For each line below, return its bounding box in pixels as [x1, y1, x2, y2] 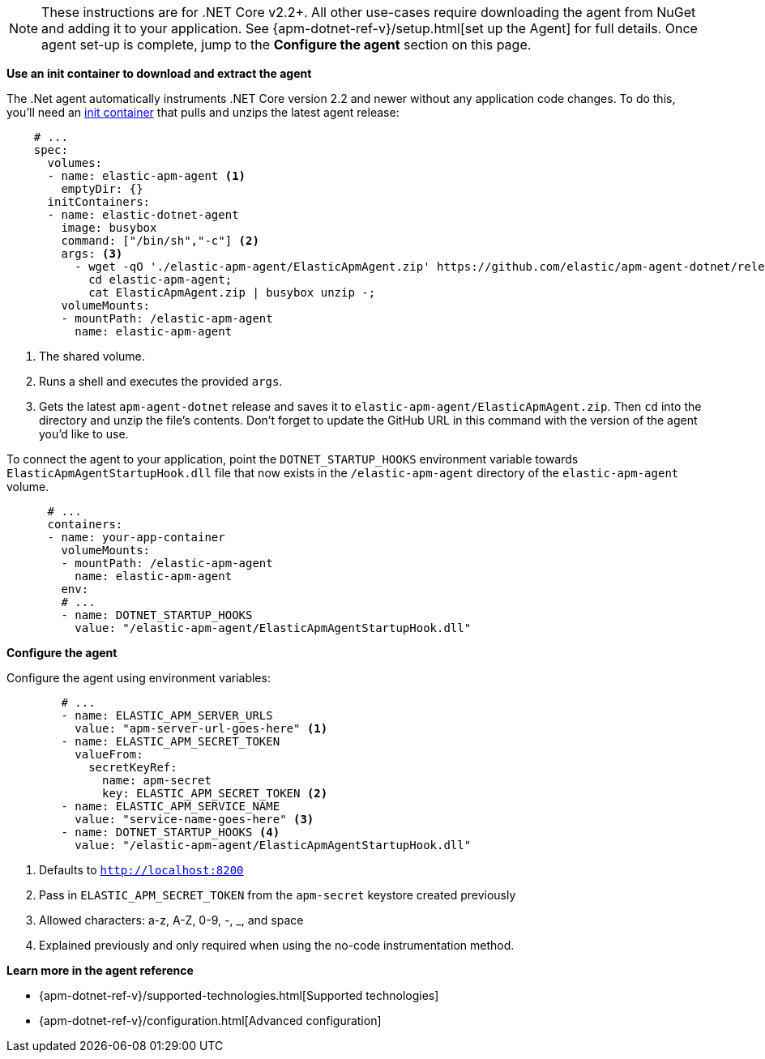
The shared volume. [39, 349, 145, 363]
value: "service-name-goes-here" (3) [75, 813, 314, 826]
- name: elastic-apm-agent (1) [47, 169, 246, 182]
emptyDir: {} [61, 182, 143, 195]
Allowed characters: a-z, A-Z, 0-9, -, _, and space [39, 913, 304, 927]
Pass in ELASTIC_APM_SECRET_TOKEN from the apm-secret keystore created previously [39, 888, 516, 902]
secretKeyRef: [88, 761, 177, 774]
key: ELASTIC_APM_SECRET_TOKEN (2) [102, 787, 328, 800]
